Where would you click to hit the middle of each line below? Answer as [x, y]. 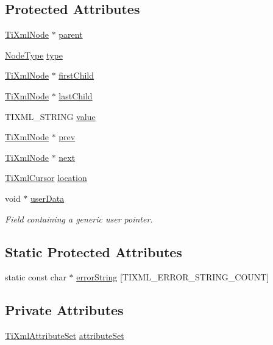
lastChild [76, 95]
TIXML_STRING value [50, 116]
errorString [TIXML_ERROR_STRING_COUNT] [173, 277]
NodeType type [34, 55]
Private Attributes [64, 310]
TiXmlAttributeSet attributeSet [65, 336]
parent [71, 34]
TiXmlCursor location [46, 178]
